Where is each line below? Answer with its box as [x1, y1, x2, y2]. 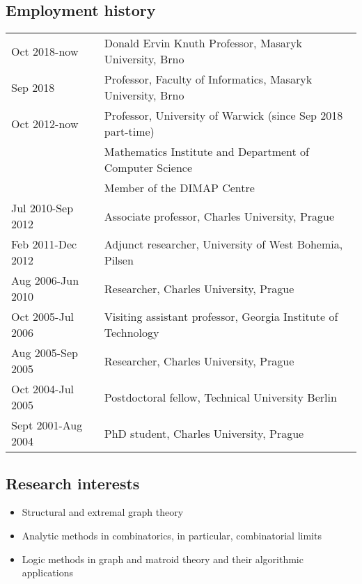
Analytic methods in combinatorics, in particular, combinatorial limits [22, 528, 322, 542]
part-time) [104, 123, 155, 140]
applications [22, 565, 74, 580]
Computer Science [104, 159, 193, 176]
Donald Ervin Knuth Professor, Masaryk [104, 35, 303, 52]
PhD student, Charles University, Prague [104, 425, 304, 441]
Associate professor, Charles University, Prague [104, 207, 335, 224]
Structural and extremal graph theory [22, 505, 184, 519]
